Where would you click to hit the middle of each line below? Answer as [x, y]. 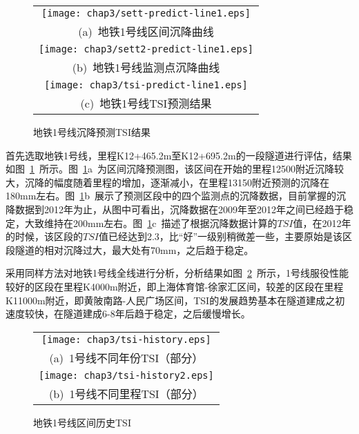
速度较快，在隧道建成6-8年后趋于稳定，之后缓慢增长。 [128, 314]
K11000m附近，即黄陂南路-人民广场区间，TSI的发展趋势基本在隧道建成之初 [175, 300]
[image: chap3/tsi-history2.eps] [126, 375]
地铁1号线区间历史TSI [82, 422]
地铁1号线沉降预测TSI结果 [92, 132]
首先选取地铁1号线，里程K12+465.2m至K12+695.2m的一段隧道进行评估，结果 [179, 155]
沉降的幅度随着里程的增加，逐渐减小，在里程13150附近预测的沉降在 [177, 182]
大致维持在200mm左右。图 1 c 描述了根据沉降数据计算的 [151, 223]
